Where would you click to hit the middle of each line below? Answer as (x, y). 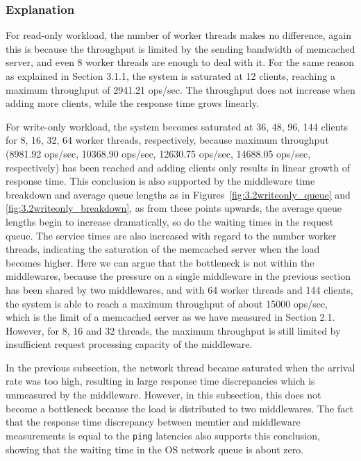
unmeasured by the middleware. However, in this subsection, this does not (163, 395)
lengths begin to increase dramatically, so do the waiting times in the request (170, 221)
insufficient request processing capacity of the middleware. (129, 344)
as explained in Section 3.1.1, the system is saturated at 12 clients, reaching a (170, 76)
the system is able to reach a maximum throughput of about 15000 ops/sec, (167, 303)
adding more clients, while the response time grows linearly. (132, 103)
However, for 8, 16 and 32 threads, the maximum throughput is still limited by (173, 330)
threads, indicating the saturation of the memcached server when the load (163, 249)
